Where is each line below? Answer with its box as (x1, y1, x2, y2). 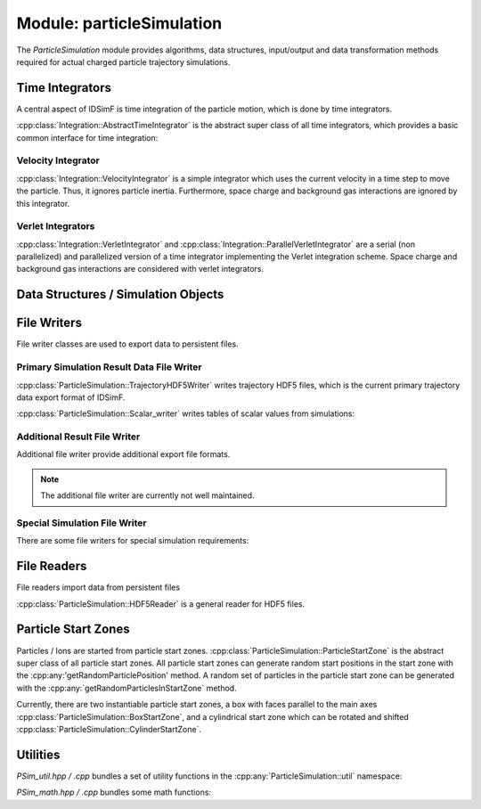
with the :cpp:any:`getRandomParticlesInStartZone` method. (16, 682, 237, 693)
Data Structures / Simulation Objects (16, 287, 224, 302)
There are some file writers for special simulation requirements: (16, 535, 249, 546)
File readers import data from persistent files (16, 582, 181, 592)
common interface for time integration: (16, 132, 159, 143)
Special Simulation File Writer (16, 517, 147, 529)
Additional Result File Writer (16, 430, 141, 443)
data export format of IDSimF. (16, 392, 126, 403)
